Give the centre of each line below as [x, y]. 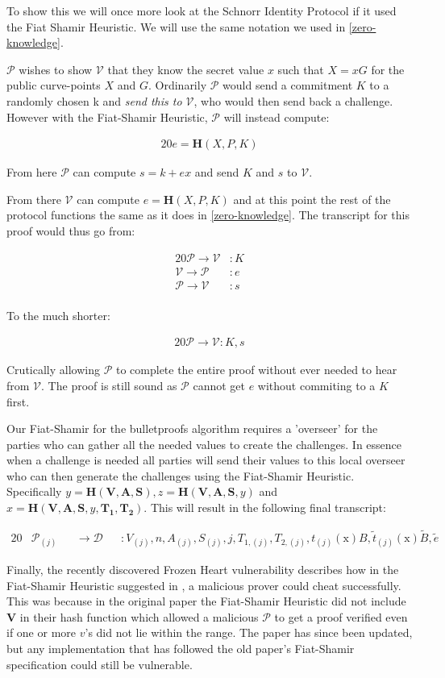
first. [18, 401]
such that [301, 69]
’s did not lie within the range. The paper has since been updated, [249, 632]
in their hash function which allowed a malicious [139, 616]
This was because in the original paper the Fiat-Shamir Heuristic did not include [206, 601]
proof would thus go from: [71, 230]
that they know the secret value [186, 69]
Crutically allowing [53, 370]
